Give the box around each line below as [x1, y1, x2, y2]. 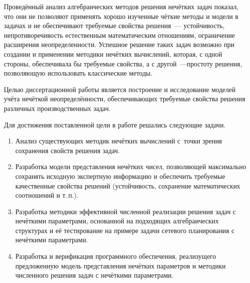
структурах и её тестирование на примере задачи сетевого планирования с [15, 225, 234, 235]
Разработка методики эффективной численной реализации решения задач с [15, 206, 236, 216]
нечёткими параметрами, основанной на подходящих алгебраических [15, 216, 219, 226]
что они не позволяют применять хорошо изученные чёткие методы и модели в [4, 11, 238, 21]
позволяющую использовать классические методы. [4, 68, 153, 78]
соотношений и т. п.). [15, 190, 78, 200]
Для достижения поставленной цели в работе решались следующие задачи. [4, 119, 226, 129]
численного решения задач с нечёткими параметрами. [15, 270, 173, 280]
